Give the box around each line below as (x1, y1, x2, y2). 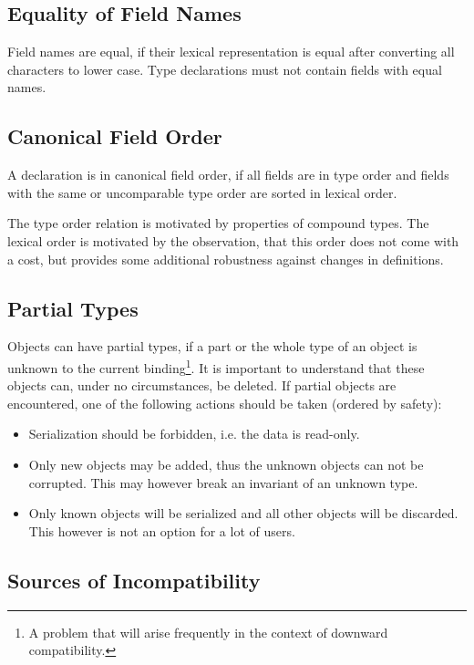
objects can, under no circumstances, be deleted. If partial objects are (7, 376, 397, 395)
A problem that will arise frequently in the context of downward (28, 622, 388, 641)
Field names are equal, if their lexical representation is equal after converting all (7, 42, 455, 61)
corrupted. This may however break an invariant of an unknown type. (28, 473, 418, 492)
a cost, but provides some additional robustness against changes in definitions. (7, 249, 444, 268)
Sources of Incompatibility (7, 566, 261, 594)
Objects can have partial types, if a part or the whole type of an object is (7, 337, 417, 356)
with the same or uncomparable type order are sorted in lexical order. (7, 182, 397, 202)
